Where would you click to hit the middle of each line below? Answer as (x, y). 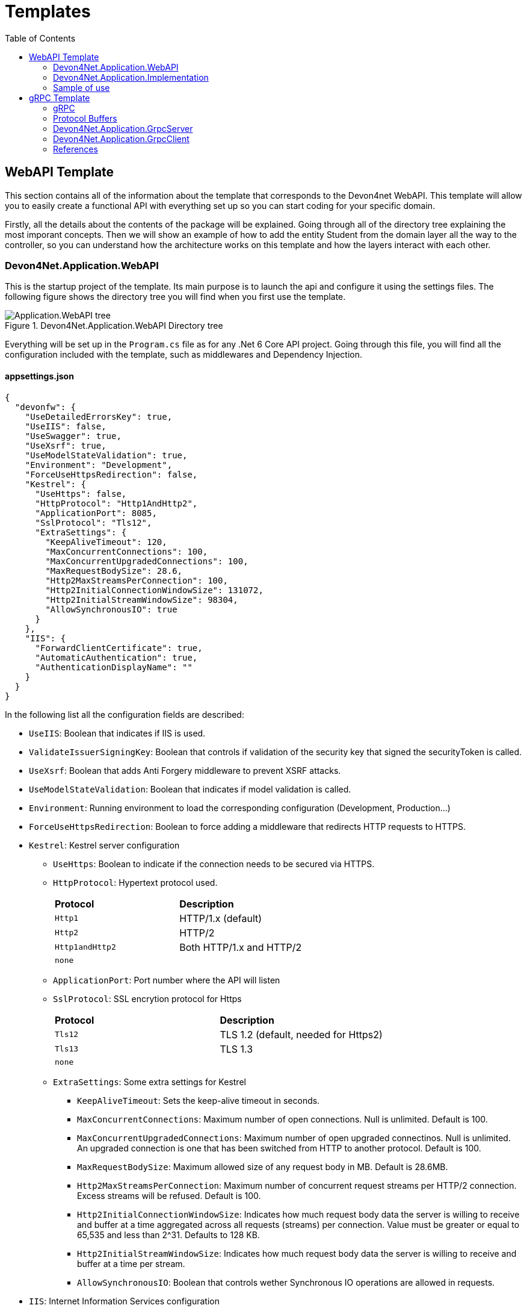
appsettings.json (39, 376)
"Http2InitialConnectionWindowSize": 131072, (154, 590)
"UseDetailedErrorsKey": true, (99, 416)
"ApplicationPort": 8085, (96, 513)
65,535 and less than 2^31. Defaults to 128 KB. (168, 1235)
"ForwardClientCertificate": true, (119, 648)
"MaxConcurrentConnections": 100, (127, 551)
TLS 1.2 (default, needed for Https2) (301, 1034)
